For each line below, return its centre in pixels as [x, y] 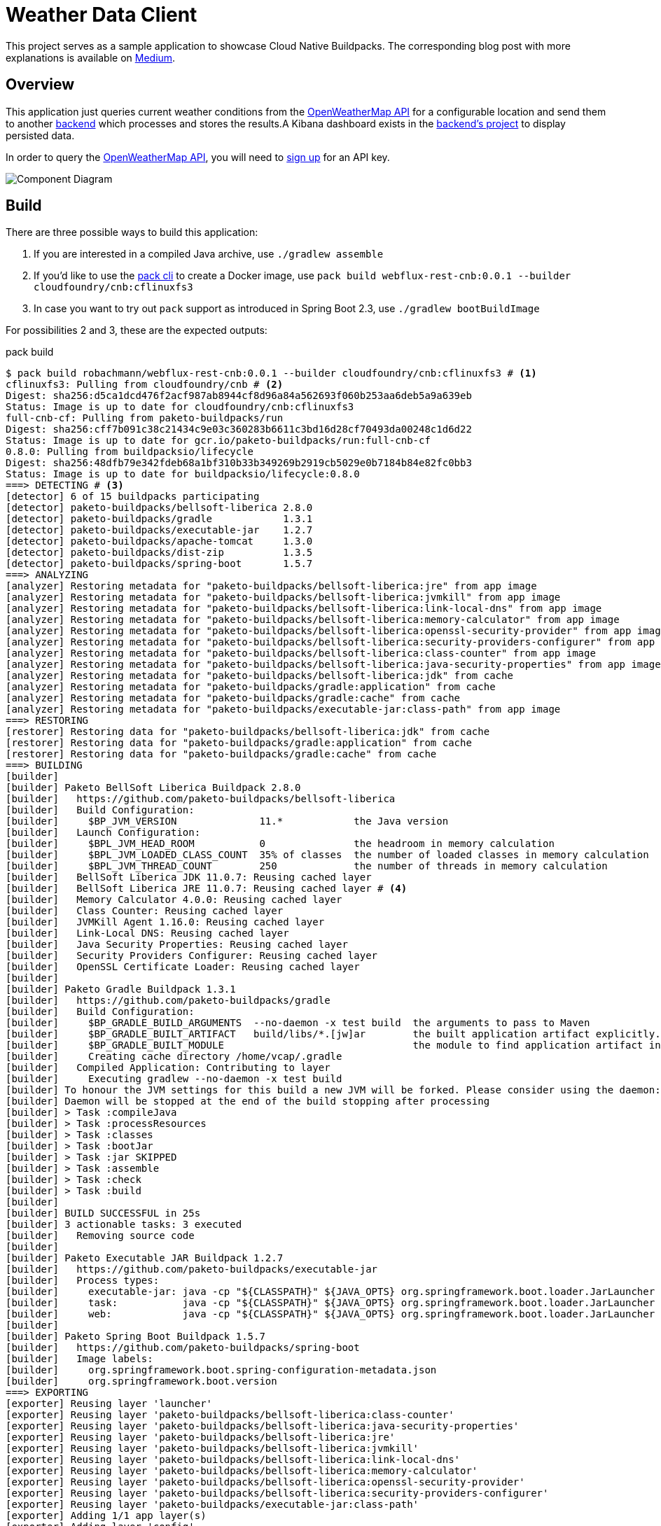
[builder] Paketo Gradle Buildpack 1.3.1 [121, 989]
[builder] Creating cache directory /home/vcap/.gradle [174, 1057]
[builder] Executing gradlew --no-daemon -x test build [174, 1079]
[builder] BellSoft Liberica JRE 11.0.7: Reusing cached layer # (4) [207, 889]
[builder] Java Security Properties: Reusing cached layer [177, 945]
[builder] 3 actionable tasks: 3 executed [124, 1225]
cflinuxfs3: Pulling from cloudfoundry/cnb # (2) [145, 385]
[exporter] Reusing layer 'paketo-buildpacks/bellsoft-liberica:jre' [201, 1437]
